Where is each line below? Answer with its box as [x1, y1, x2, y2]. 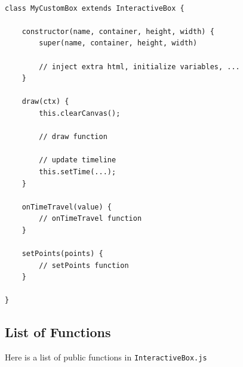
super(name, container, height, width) [39, 39, 198, 48]
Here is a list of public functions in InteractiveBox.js [5, 351, 207, 363]
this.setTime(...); [39, 167, 116, 176]
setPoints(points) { [21, 249, 103, 258]
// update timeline [39, 156, 116, 165]
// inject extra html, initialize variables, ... [39, 62, 240, 71]
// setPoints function [39, 261, 129, 270]
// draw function [39, 132, 107, 141]
